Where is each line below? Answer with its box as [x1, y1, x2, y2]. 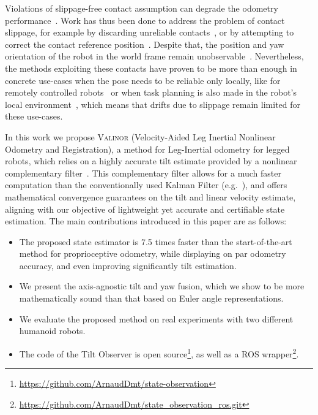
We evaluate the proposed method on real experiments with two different [19, 312, 294, 325]
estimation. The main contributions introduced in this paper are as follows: [5, 215, 287, 227]
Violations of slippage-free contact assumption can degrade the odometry [5, 2, 278, 14]
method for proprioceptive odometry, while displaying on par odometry [19, 247, 286, 260]
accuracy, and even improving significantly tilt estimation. [19, 259, 237, 272]
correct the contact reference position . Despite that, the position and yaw [5, 37, 284, 50]
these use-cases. [5, 110, 63, 123]
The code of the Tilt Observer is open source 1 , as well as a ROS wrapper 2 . [19, 345, 299, 360]
